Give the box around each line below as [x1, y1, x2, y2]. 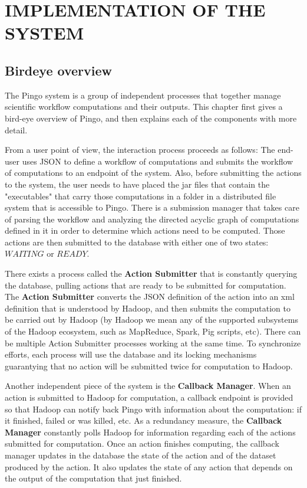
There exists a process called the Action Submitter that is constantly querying [5, 267, 298, 280]
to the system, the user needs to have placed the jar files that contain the [5, 178, 270, 190]
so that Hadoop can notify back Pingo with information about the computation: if [5, 402, 302, 415]
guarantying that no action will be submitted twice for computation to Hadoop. [5, 359, 293, 372]
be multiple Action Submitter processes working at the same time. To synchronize [5, 336, 301, 349]
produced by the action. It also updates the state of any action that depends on [5, 460, 293, 473]
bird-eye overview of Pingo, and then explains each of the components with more [5, 112, 297, 124]
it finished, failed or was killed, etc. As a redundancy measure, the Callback [5, 414, 282, 427]
